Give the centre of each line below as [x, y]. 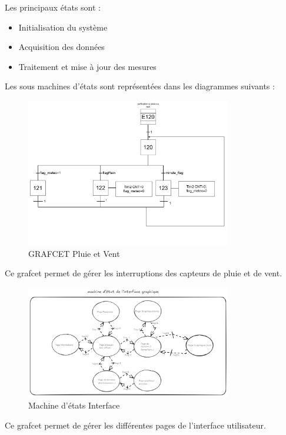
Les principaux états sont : [53, 7]
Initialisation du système [63, 27]
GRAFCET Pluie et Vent [74, 253]
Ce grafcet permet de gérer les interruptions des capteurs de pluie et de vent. [144, 273]
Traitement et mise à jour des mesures [87, 66]
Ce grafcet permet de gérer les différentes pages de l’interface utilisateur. [135, 425]
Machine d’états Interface [74, 405]
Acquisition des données [61, 47]
